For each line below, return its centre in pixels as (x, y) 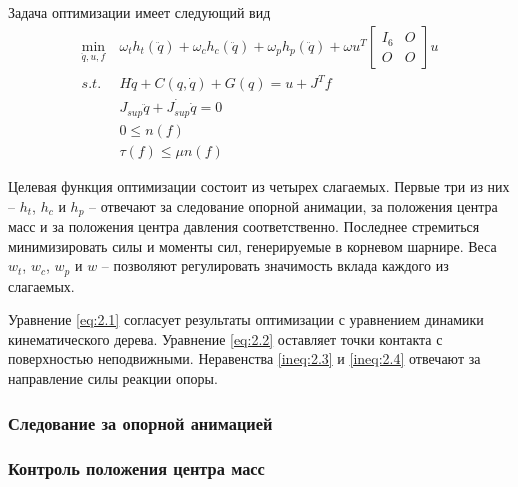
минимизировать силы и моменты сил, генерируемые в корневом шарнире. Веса (252, 245)
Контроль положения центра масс (136, 468)
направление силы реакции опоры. (113, 377)
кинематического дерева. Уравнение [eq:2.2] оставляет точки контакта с (225, 338)
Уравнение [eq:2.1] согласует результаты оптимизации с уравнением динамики (246, 319)
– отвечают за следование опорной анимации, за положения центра (293, 205)
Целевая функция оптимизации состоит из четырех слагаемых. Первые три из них (259, 185)
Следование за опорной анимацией (140, 422)
